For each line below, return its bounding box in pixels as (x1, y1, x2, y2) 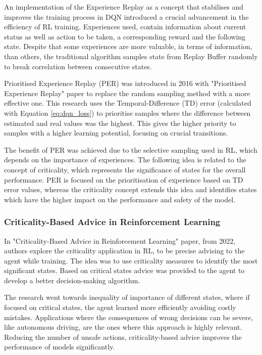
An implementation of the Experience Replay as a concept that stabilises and (4, 2, 243, 12)
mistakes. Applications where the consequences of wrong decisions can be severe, (4, 312, 253, 322)
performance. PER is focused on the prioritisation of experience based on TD (4, 174, 243, 185)
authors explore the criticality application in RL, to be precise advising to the (4, 245, 245, 256)
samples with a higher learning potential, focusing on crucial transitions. (4, 127, 228, 138)
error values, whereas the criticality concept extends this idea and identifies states (4, 184, 257, 195)
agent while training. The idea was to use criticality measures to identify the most (4, 255, 258, 265)
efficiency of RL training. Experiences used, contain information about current (4, 21, 246, 32)
